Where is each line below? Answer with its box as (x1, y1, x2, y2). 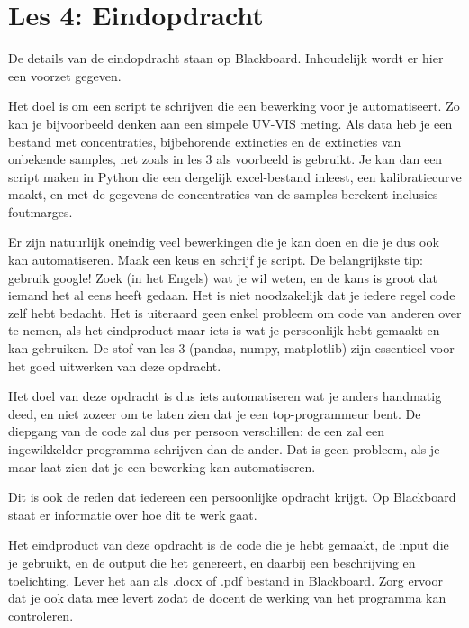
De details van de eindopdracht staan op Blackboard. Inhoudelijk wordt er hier (8, 49, 444, 68)
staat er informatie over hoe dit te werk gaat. (8, 505, 257, 523)
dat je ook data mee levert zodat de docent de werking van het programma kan (8, 588, 446, 607)
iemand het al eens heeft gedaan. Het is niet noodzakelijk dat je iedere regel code (8, 286, 455, 305)
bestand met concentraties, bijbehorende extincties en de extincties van (8, 132, 401, 150)
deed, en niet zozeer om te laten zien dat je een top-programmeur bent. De (8, 404, 421, 423)
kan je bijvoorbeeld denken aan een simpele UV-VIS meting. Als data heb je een (8, 114, 453, 132)
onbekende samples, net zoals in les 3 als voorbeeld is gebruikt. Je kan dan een (8, 150, 443, 168)
